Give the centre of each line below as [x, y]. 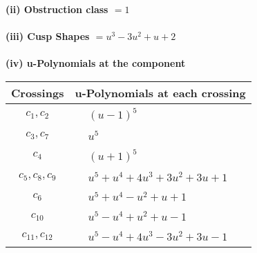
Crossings [38, 92]
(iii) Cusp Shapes [48, 36]
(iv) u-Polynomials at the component [96, 63]
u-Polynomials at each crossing [160, 92]
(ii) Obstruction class [57, 9]
